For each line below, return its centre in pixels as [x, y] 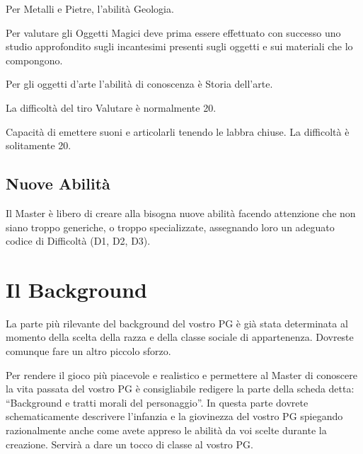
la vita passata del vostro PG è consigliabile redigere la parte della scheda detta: [180, 389]
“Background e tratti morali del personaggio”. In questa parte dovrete [157, 402]
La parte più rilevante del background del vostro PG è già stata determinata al [177, 323]
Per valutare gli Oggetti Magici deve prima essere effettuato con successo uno [173, 32]
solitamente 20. [39, 145]
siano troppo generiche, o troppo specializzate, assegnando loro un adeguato [170, 227]
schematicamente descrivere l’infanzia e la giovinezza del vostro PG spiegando [174, 416]
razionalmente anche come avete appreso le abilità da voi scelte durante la [166, 430]
